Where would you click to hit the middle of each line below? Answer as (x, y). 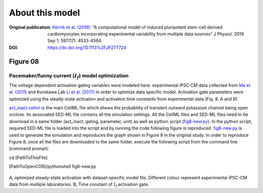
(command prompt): (29, 149)
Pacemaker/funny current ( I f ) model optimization (69, 76)
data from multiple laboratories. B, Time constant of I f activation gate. (79, 185)
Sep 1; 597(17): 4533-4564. (75, 41)
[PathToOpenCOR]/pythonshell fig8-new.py (53, 167)
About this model (45, 13)
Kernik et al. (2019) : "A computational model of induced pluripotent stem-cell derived (137, 27)
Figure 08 (24, 61)
